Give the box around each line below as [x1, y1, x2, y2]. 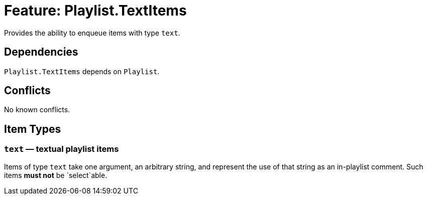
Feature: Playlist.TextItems [4, 2, 187, 19]
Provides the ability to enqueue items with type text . [4, 28, 180, 37]
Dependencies [4, 46, 78, 59]
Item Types [4, 122, 61, 135]
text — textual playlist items [4, 144, 119, 154]
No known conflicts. [4, 105, 70, 114]
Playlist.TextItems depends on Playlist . [4, 67, 160, 76]
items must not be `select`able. [4, 170, 108, 179]
